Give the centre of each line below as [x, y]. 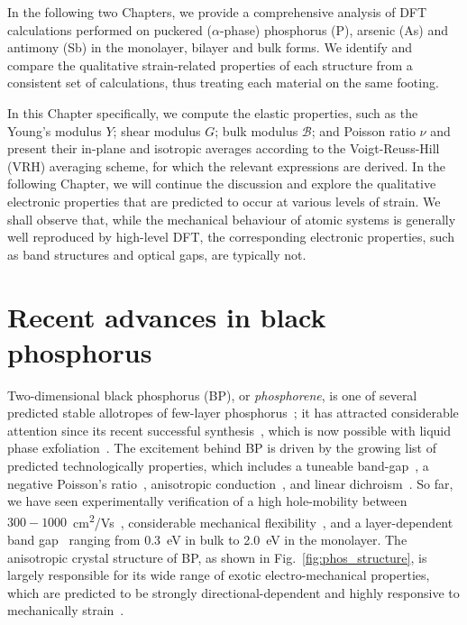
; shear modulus [157, 130]
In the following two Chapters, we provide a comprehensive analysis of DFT [217, 12]
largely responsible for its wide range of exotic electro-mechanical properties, [219, 575]
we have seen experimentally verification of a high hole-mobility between [207, 501]
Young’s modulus [55, 130]
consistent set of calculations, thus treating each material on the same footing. [223, 83]
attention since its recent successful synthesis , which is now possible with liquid [229, 430]
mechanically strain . [66, 610]
